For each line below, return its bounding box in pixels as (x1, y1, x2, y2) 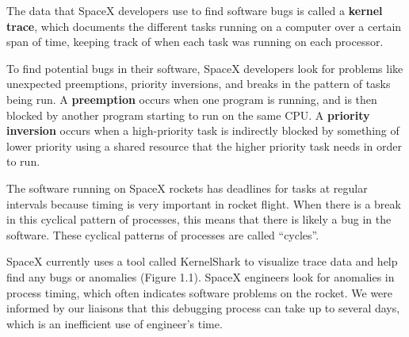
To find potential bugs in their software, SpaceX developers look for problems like (6, 59, 403, 76)
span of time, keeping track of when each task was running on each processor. (6, 33, 384, 50)
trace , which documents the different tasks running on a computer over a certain (6, 17, 402, 34)
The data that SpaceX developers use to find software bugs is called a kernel (6, 2, 383, 18)
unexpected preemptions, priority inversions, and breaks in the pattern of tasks (6, 75, 391, 92)
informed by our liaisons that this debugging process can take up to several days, (6, 300, 400, 316)
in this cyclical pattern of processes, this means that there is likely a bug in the (6, 211, 392, 228)
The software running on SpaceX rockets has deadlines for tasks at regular (6, 179, 368, 196)
